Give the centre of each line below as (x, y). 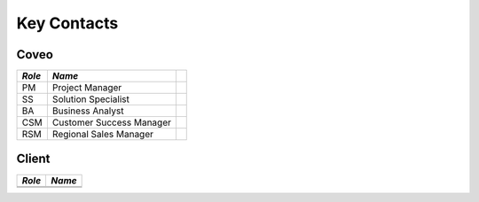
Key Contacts (67, 23)
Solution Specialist (91, 99)
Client (33, 159)
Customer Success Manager (112, 122)
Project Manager (87, 88)
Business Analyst (88, 111)
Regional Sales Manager (103, 135)
